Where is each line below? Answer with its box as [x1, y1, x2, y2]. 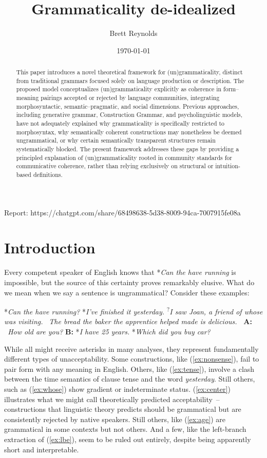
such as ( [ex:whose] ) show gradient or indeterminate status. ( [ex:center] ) [4, 383, 231, 394]
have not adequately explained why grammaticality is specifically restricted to [16, 119, 225, 128]
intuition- [215, 162, 240, 170]
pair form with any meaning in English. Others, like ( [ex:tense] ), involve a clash [4, 363, 255, 374]
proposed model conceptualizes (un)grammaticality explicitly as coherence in [16, 85, 222, 93]
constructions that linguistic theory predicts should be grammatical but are [4, 404, 241, 414]
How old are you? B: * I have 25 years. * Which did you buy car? [8, 326, 211, 336]
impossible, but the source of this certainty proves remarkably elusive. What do [4, 276, 255, 287]
